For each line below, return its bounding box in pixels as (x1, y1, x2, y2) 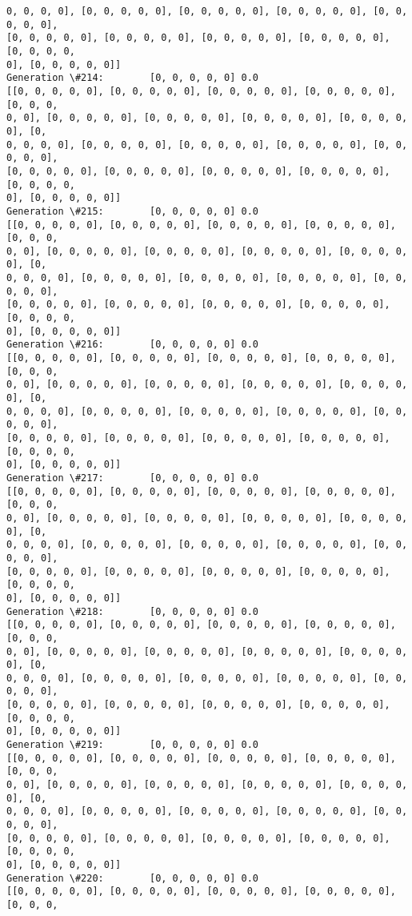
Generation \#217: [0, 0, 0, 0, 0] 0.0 (6, 472, 258, 484)
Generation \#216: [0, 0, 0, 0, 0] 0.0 (6, 339, 258, 351)
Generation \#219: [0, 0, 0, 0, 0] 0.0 (6, 739, 258, 751)
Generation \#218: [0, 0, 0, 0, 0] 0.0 (6, 605, 258, 617)
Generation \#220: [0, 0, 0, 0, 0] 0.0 (6, 872, 258, 884)
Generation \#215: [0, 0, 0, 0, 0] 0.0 (6, 205, 258, 217)
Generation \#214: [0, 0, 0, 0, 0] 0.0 (6, 72, 258, 84)
